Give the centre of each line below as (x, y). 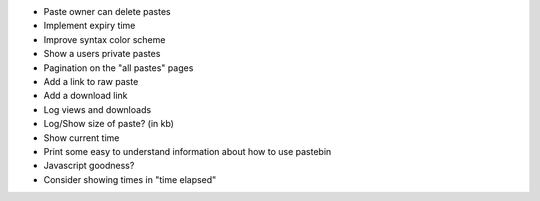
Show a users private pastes (102, 54)
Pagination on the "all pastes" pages (118, 67)
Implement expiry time (89, 26)
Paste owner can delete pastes (107, 11)
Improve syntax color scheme (104, 39)
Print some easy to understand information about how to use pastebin (187, 151)
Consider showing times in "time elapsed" (130, 179)
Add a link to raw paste (91, 81)
